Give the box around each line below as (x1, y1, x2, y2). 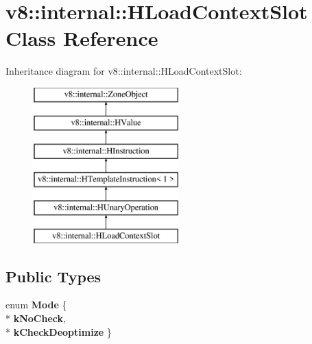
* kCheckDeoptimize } (5, 324, 112, 339)
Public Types (5, 265, 101, 286)
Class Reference (5, 24, 158, 52)
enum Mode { (5, 297, 67, 312)
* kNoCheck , (5, 311, 66, 325)
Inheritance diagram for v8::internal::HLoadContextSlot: (5, 64, 242, 78)
